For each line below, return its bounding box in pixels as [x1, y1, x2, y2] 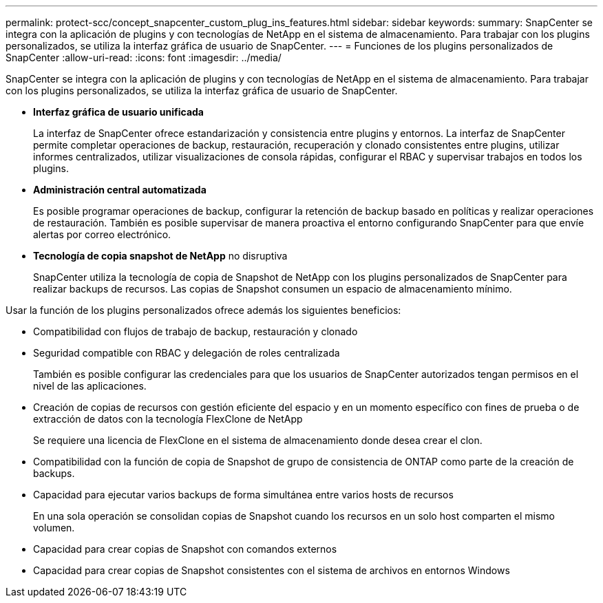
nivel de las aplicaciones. [33, 380, 147, 392]
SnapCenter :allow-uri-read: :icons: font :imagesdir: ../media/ [6, 52, 282, 63]
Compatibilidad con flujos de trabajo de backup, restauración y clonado [33, 326, 358, 337]
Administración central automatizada [33, 184, 207, 195]
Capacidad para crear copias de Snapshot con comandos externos [33, 543, 337, 555]
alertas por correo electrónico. [33, 229, 171, 240]
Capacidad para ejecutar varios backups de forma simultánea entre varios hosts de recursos [33, 489, 454, 500]
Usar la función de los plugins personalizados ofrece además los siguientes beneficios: [6, 304, 401, 316]
